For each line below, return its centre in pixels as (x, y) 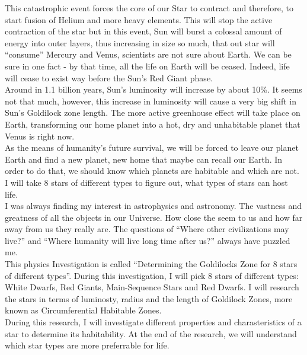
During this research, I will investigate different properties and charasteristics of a (153, 322)
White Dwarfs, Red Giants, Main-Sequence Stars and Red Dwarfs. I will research (152, 287)
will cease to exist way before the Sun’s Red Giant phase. (109, 77)
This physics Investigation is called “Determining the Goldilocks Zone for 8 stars (151, 264)
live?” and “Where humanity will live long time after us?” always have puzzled (148, 240)
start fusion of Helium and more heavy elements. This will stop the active (139, 19)
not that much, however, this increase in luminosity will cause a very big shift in (151, 101)
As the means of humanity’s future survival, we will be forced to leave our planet (152, 148)
